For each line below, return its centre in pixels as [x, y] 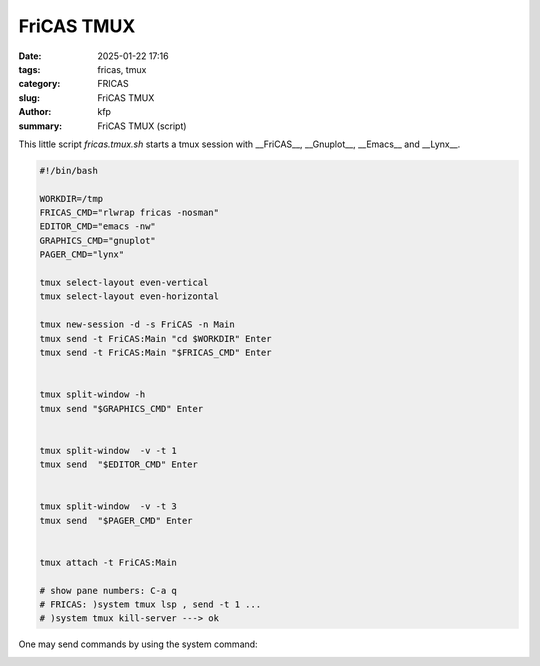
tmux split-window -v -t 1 [108, 450]
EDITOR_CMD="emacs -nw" [98, 226]
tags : [29, 69]
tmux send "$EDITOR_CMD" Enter [119, 464]
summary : [40, 126]
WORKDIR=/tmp [71, 198]
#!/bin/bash [69, 170]
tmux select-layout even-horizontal [129, 296]
